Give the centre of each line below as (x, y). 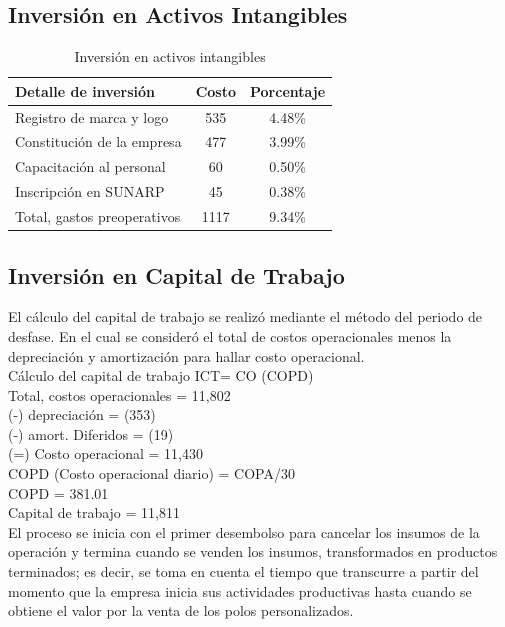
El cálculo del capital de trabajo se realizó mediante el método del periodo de (245, 316)
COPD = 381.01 (58, 492)
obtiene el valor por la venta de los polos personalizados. (181, 610)
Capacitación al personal (90, 166)
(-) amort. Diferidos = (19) (91, 433)
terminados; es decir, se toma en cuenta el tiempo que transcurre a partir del (243, 571)
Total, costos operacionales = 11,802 (119, 394)
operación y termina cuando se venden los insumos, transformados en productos (253, 551)
